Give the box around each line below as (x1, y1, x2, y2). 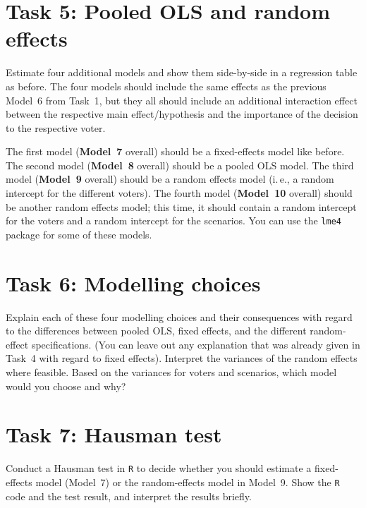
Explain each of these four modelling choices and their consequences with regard (6, 309, 353, 324)
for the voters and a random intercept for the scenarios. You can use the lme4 (6, 213, 341, 228)
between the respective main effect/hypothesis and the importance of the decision (6, 107, 358, 121)
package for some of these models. (6, 226, 152, 241)
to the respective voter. (6, 120, 106, 135)
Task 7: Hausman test (6, 420, 222, 449)
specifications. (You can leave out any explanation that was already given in (31, 337, 360, 351)
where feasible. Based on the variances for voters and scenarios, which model (6, 365, 337, 379)
